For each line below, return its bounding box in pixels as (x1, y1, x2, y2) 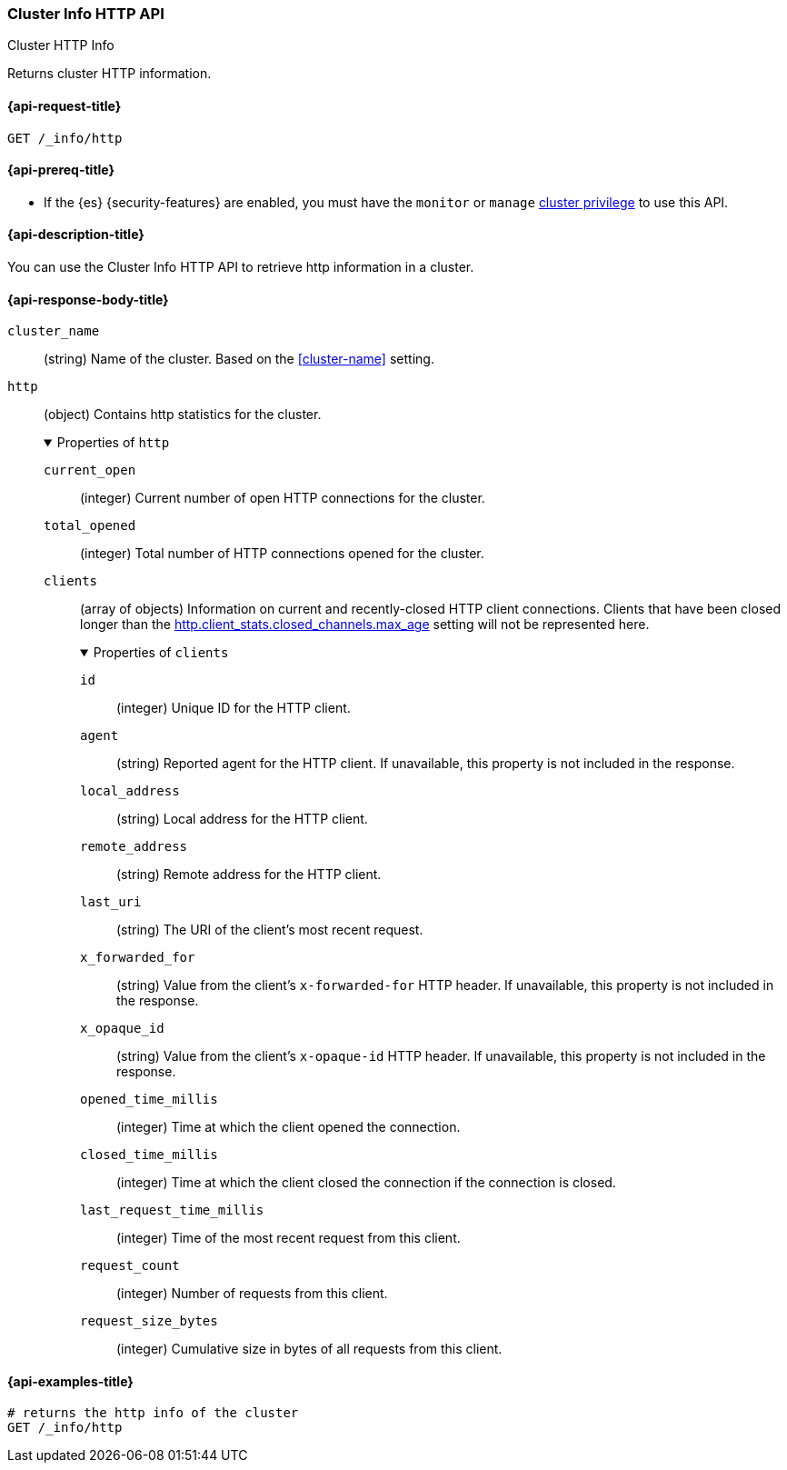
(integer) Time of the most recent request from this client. (116, 1230, 461, 1246)
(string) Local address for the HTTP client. (116, 811, 368, 827)
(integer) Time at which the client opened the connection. (116, 1119, 461, 1135)
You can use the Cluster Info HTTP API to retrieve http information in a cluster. (7, 259, 474, 275)
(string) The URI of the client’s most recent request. (116, 922, 423, 938)
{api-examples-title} (7, 1373, 134, 1389)
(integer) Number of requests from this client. (116, 1285, 388, 1302)
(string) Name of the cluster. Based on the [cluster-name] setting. (44, 351, 434, 367)
